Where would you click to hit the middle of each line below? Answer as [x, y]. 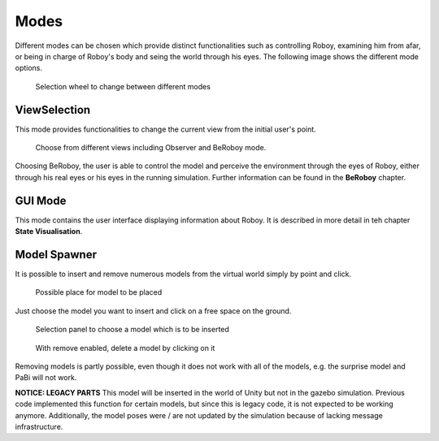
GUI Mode [41, 200]
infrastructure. [39, 426]
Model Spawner [56, 255]
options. [29, 68]
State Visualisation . [49, 231]
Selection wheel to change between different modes [123, 86]
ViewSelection [53, 110]
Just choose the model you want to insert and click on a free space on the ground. [153, 311]
